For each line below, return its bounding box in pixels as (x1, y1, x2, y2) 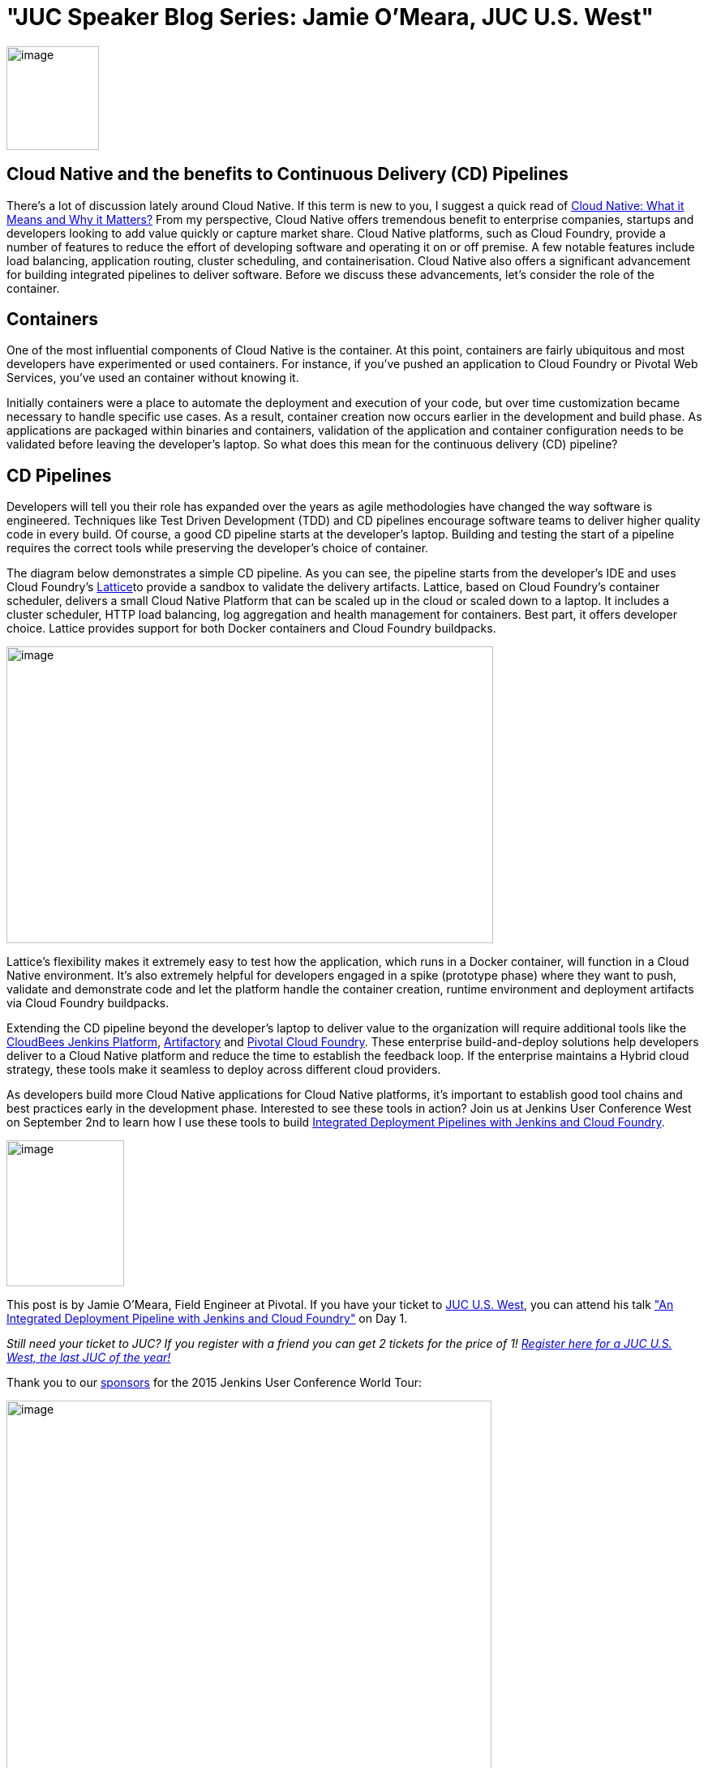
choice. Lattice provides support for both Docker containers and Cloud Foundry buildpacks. (6, 621, 496, 636)
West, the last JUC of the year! (6, 1350, 171, 1365)
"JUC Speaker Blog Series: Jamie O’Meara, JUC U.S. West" (6, 3, 654, 31)
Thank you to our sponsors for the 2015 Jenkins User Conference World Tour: (6, 1375, 423, 1390)
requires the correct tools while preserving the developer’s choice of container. (6, 541, 429, 556)
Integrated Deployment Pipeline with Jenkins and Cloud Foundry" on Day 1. (6, 1311, 408, 1326)
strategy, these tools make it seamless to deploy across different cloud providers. (6, 1062, 441, 1077)
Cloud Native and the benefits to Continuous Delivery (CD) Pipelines (6, 164, 569, 185)
